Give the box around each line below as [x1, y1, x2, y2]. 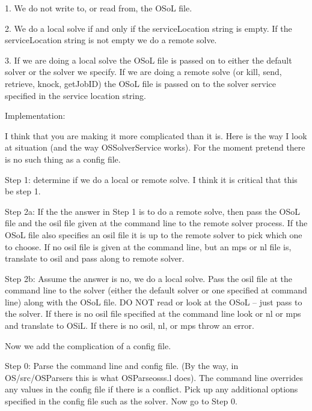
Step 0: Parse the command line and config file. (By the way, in [5, 359, 239, 372]
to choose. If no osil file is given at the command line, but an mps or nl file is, [5, 240, 292, 253]
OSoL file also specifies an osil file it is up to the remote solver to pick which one [5, 228, 302, 241]
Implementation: [5, 109, 66, 122]
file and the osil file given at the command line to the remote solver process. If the [5, 217, 308, 229]
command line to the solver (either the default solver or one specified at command [5, 284, 307, 296]
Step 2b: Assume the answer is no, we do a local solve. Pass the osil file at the [5, 272, 292, 284]
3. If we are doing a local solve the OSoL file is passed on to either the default [5, 53, 292, 66]
